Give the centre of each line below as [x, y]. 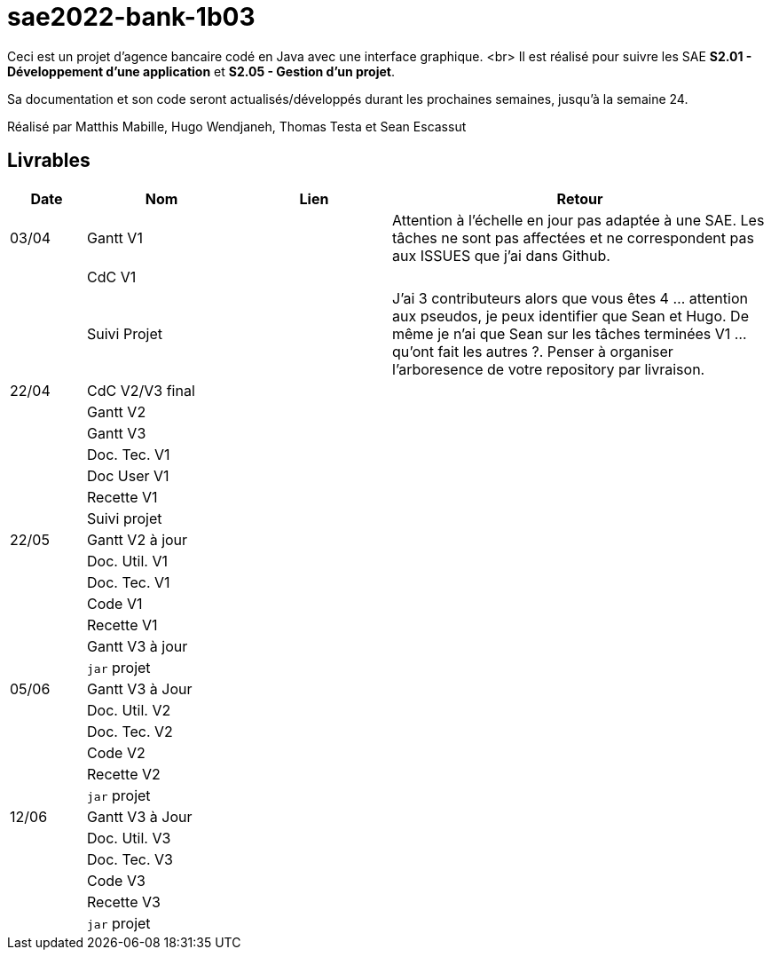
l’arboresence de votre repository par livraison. [549, 369]
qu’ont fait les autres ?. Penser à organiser [533, 351]
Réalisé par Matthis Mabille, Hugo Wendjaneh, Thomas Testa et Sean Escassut [237, 126]
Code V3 [116, 880]
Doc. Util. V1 [127, 561]
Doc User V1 [128, 475]
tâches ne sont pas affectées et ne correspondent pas [573, 237]
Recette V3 [124, 902]
